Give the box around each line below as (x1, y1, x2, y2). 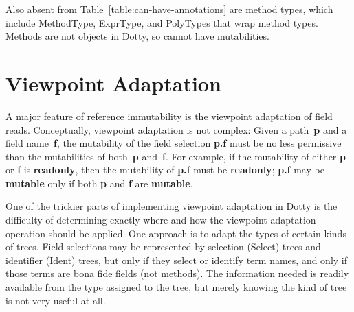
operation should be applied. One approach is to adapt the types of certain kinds (5, 226, 346, 240)
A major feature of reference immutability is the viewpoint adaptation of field (5, 108, 333, 123)
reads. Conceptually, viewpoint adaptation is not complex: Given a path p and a (5, 122, 347, 136)
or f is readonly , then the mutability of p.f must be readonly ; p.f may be (5, 163, 324, 177)
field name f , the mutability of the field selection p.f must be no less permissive (5, 136, 342, 150)
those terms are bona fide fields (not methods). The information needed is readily (5, 266, 349, 280)
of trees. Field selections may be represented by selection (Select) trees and (5, 239, 321, 254)
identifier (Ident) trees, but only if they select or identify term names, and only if (5, 252, 348, 267)
